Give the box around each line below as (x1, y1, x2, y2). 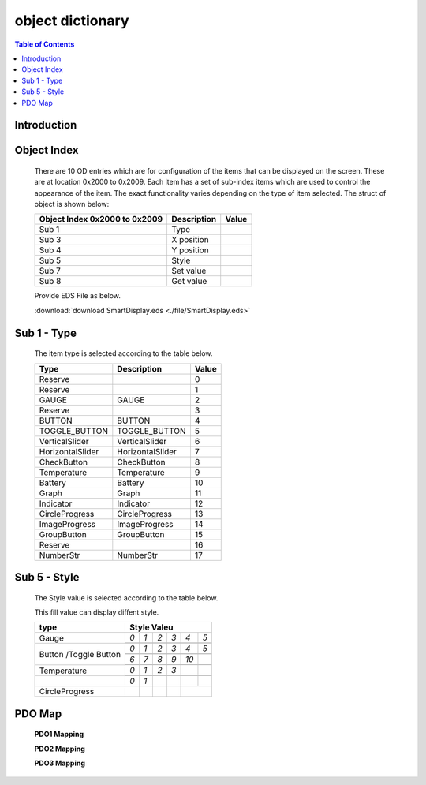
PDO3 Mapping (34, 758, 86, 768)
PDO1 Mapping (34, 730, 84, 739)
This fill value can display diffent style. (34, 607, 159, 617)
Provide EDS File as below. (34, 291, 121, 301)
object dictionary (14, 12, 129, 29)
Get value (171, 276, 207, 287)
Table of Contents (14, 39, 75, 49)
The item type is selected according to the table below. (34, 349, 213, 358)
